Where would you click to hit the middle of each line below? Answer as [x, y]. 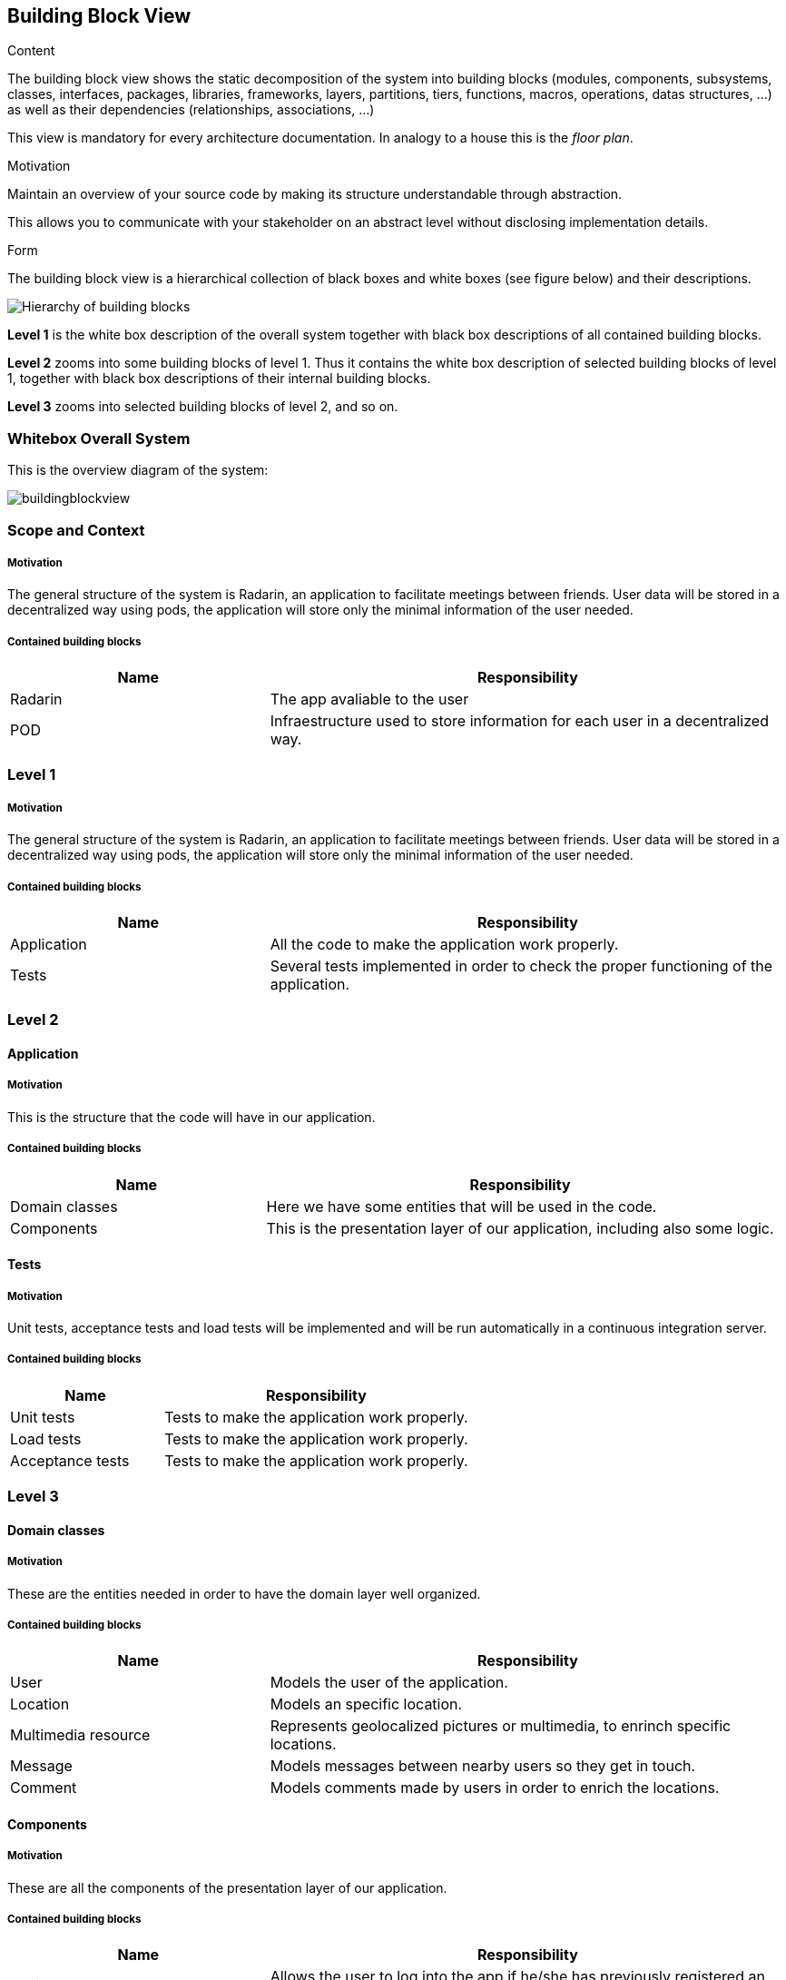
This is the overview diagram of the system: [138, 470]
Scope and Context [76, 530]
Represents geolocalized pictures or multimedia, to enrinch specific [501, 1726]
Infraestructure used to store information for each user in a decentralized [519, 721]
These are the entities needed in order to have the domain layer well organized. [244, 1593]
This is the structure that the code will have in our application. [192, 1117]
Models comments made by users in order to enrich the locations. [495, 1788]
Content [31, 51]
